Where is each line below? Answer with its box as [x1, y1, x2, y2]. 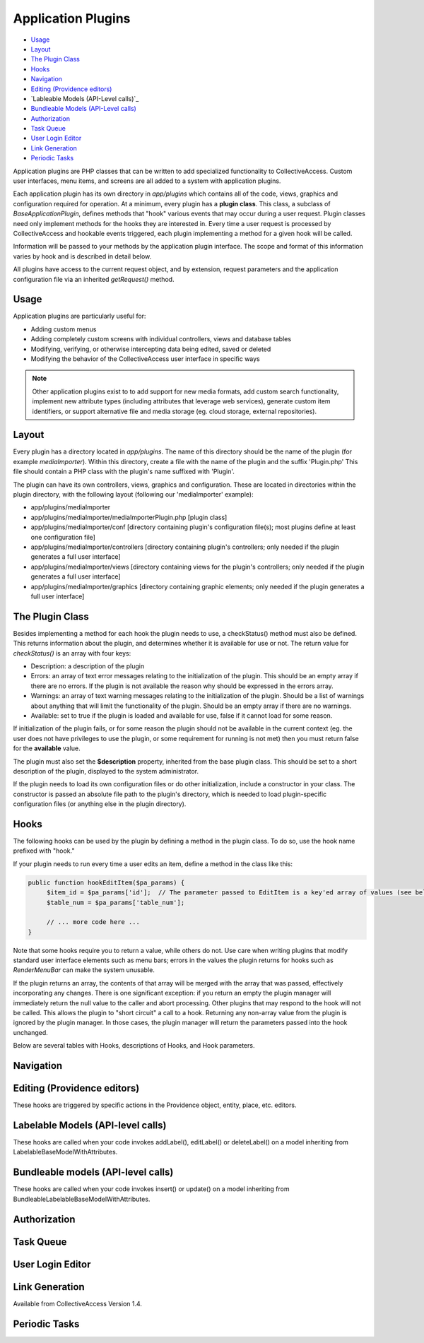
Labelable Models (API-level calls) [13, 1119, 167, 1131]
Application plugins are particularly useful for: [13, 312, 146, 321]
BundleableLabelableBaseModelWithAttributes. [13, 1195, 151, 1203]
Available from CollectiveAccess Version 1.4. [13, 1299, 143, 1308]
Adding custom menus [30, 325, 97, 333]
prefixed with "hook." [13, 846, 75, 855]
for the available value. [13, 744, 81, 752]
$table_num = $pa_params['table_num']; [46, 898, 185, 906]
